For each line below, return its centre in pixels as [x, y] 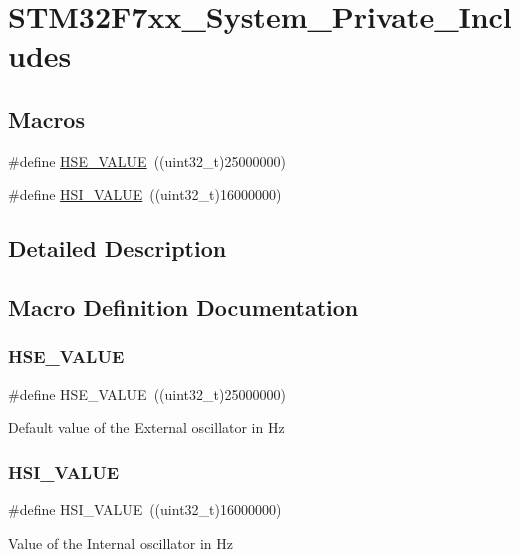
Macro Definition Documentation [183, 307]
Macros [46, 118]
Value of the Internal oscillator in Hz [120, 542]
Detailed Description [117, 248]
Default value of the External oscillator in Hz [146, 427]
